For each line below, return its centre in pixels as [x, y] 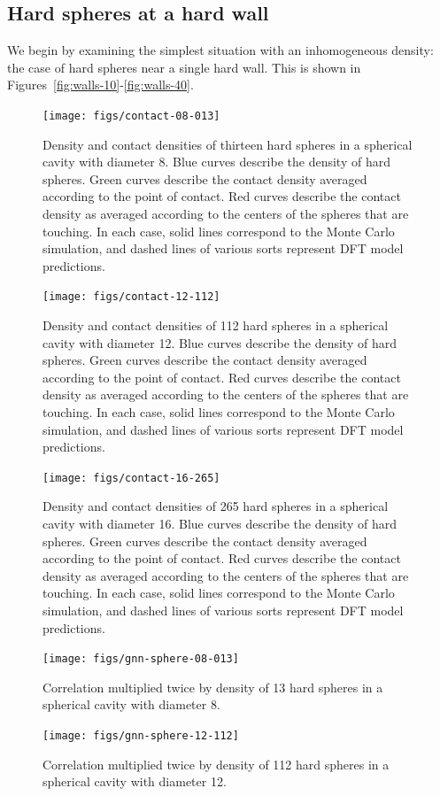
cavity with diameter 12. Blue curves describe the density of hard [220, 342]
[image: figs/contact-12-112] [131, 297]
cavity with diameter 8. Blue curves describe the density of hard [216, 162]
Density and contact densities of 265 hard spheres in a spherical [216, 506]
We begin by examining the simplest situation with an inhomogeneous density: [220, 50]
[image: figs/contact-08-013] [131, 116]
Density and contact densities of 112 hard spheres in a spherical [216, 325]
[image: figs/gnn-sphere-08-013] [141, 659]
